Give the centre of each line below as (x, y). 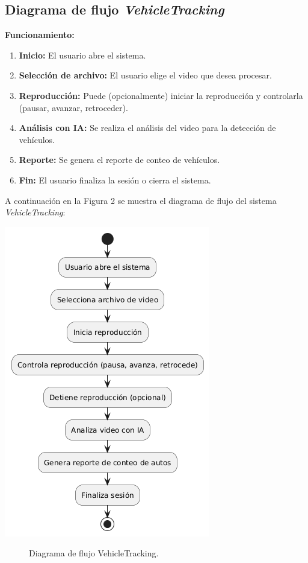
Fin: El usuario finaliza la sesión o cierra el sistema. (115, 180)
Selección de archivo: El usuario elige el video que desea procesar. (145, 75)
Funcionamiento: (40, 35)
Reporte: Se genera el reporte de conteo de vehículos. (119, 160)
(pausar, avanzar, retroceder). (73, 107)
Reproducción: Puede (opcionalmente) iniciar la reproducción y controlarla (161, 95)
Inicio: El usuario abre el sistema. (82, 55)
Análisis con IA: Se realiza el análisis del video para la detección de (147, 128)
